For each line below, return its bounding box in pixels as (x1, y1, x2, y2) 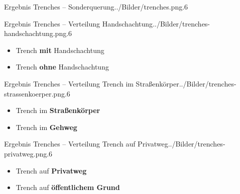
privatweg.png (4, 148, 47, 158)
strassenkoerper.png (4, 88, 65, 98)
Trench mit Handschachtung (16, 44, 104, 55)
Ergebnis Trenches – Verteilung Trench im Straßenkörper (4, 78, 179, 88)
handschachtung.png (4, 28, 67, 38)
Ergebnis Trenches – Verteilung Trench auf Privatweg (4, 138, 168, 149)
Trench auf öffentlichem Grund (16, 182, 120, 192)
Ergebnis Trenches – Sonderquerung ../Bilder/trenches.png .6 (4, 1, 188, 11)
